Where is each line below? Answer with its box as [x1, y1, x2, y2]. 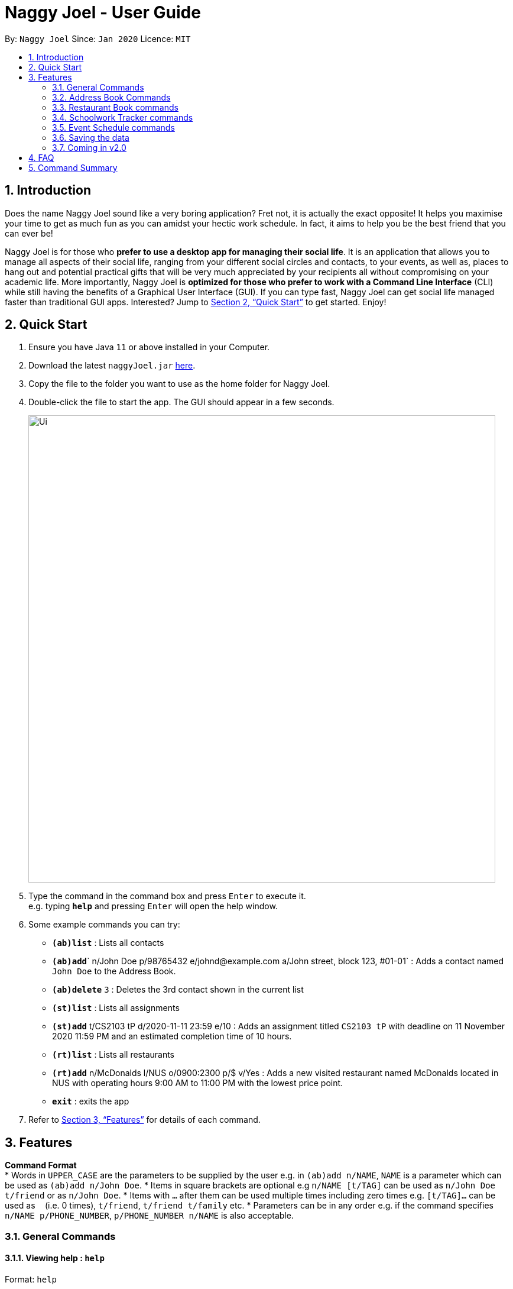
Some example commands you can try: [28, 919, 180, 930]
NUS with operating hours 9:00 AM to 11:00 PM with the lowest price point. [52, 1078, 343, 1088]
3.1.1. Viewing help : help [5, 1253, 105, 1264]
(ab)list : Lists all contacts [52, 938, 164, 948]
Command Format [5, 1160, 77, 1171]
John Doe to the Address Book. [52, 966, 176, 977]
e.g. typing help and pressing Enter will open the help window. [28, 901, 278, 912]
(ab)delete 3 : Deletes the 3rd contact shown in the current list [52, 984, 304, 995]
